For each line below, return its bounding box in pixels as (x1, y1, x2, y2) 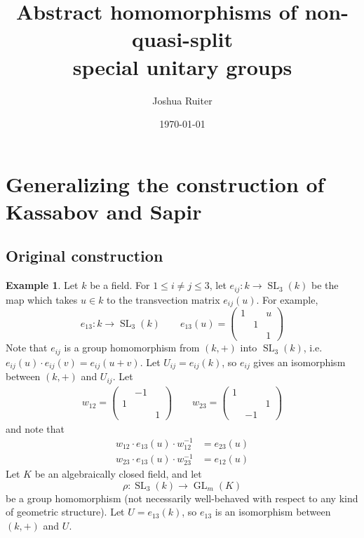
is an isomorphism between (215, 504, 331, 519)
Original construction (6, 245, 163, 267)
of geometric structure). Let (6, 504, 125, 519)
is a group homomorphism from (64, 340, 200, 355)
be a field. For (90, 278, 150, 292)
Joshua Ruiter (152, 93, 213, 107)
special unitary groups (72, 52, 292, 81)
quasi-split (132, 25, 233, 53)
